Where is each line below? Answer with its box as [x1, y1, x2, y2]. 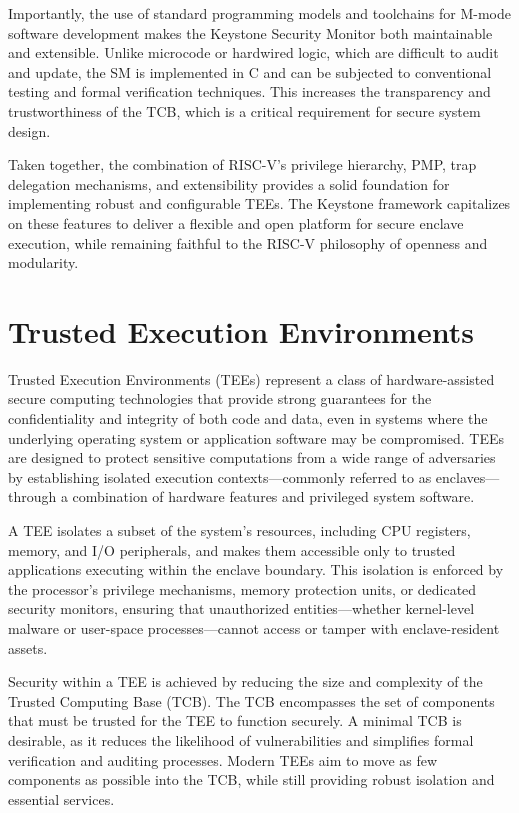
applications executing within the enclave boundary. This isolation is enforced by [8, 559, 504, 580]
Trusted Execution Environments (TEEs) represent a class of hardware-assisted [8, 368, 495, 389]
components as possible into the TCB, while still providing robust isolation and [8, 769, 495, 790]
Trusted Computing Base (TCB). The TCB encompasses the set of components [8, 690, 495, 711]
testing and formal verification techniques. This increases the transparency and [8, 81, 491, 102]
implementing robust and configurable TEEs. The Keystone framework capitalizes [8, 193, 511, 214]
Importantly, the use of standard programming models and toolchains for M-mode [8, 3, 511, 23]
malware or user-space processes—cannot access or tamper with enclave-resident [8, 617, 500, 638]
